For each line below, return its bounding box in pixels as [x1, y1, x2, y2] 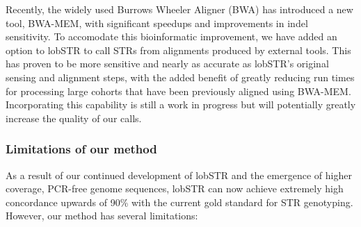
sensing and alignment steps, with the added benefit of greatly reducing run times [6, 69, 355, 84]
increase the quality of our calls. [6, 110, 142, 125]
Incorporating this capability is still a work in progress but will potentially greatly [6, 97, 356, 112]
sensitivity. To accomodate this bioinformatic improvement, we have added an [6, 29, 337, 44]
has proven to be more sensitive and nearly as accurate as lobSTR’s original [6, 56, 329, 71]
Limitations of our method [6, 140, 157, 158]
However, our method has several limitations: [6, 208, 198, 223]
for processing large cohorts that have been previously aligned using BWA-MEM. [6, 83, 351, 98]
